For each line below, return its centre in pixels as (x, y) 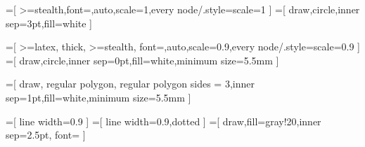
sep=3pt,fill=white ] (49, 23)
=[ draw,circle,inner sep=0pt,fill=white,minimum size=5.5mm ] (142, 60)
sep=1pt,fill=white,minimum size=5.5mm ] (98, 97)
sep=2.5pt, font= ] (46, 135)
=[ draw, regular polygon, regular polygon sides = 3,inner (130, 84)
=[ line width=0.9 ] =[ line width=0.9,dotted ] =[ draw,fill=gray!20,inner (164, 121)
